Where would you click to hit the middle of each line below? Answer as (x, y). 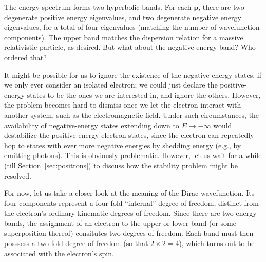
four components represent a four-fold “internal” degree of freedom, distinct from (132, 203)
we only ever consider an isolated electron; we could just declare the (111, 85)
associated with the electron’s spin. (59, 253)
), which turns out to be (217, 243)
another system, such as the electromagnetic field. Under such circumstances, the (132, 115)
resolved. (18, 175)
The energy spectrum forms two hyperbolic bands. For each (98, 7)
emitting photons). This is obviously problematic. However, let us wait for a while (133, 155)
